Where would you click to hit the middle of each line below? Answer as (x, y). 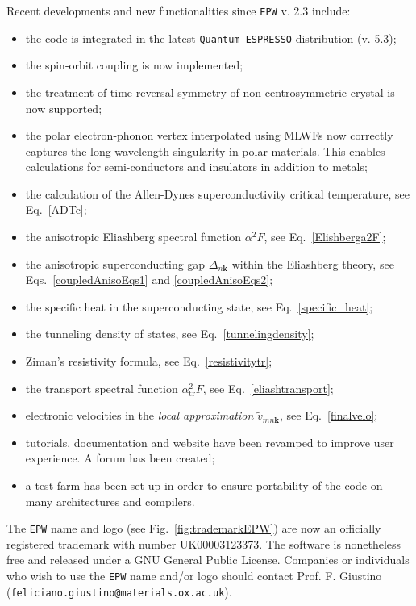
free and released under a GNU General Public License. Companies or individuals (208, 560)
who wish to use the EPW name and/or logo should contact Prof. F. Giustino (194, 576)
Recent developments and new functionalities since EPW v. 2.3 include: (179, 10)
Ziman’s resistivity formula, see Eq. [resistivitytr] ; (149, 361)
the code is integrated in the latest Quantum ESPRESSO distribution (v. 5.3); (211, 38)
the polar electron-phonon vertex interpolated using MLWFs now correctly (209, 135)
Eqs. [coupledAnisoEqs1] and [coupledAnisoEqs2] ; (149, 280)
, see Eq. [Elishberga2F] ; (325, 237)
